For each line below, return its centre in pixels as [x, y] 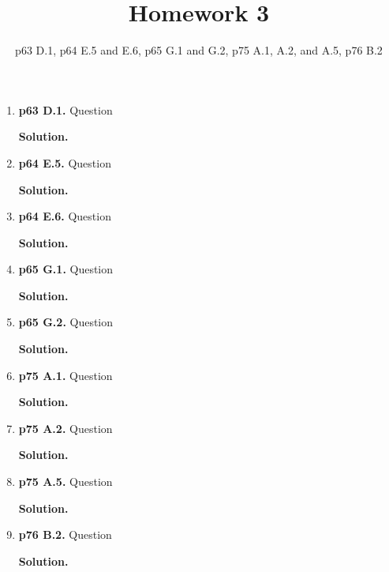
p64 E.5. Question [65, 162]
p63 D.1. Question [65, 109]
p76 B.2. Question [65, 534]
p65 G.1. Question [66, 269]
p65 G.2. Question [66, 322]
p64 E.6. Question [65, 216]
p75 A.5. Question [65, 482]
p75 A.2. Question [65, 428]
